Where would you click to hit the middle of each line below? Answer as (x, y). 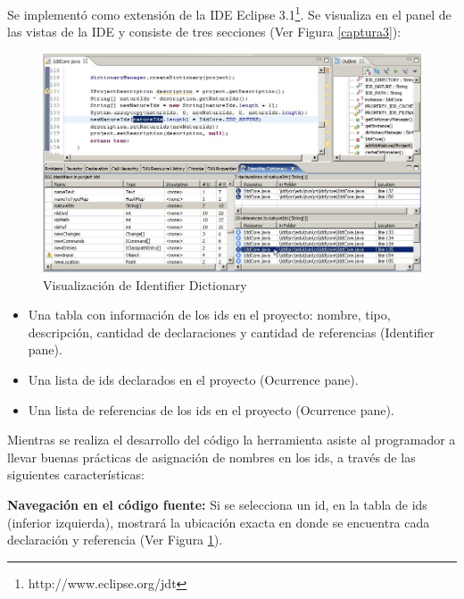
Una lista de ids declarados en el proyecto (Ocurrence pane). (193, 380)
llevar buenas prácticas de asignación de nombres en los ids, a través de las (211, 457)
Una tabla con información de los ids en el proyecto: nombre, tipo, (209, 315)
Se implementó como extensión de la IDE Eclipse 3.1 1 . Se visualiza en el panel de (229, 13)
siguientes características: (76, 474)
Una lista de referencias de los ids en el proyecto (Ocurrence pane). (211, 409)
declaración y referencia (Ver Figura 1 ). (115, 540)
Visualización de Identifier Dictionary (145, 284)
